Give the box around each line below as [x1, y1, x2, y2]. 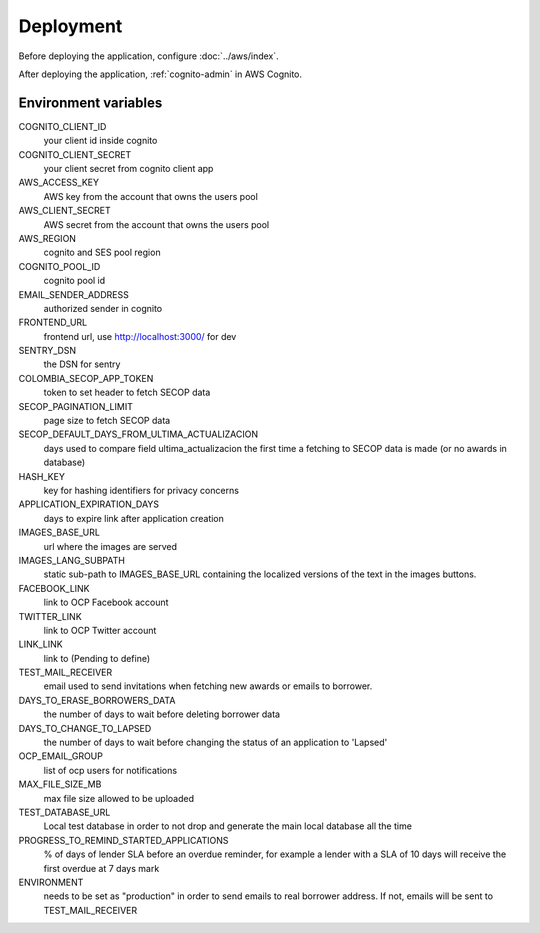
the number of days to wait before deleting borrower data [43, 708, 280, 720]
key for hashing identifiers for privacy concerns [43, 485, 240, 496]
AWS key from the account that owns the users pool [43, 190, 259, 202]
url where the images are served [43, 540, 178, 552]
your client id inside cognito [43, 135, 158, 147]
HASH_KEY [18, 470, 65, 482]
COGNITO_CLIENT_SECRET [18, 148, 132, 160]
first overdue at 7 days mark [43, 862, 160, 874]
